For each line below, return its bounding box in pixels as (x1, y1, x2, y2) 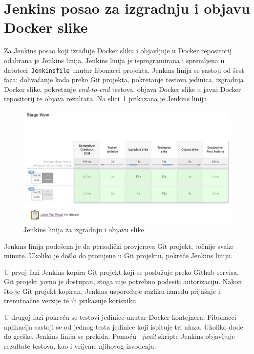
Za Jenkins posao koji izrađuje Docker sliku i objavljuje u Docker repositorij (4, 45, 232, 56)
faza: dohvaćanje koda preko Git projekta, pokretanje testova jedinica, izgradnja (4, 74, 244, 85)
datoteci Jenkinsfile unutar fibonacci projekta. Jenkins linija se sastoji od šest (4, 65, 244, 75)
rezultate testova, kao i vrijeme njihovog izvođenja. (4, 340, 156, 351)
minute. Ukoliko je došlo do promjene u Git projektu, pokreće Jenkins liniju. (4, 250, 233, 261)
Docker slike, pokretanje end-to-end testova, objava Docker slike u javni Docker (4, 84, 241, 94)
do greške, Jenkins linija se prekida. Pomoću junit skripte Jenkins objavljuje (4, 331, 235, 341)
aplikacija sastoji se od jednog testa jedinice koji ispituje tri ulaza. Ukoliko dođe (4, 321, 243, 332)
